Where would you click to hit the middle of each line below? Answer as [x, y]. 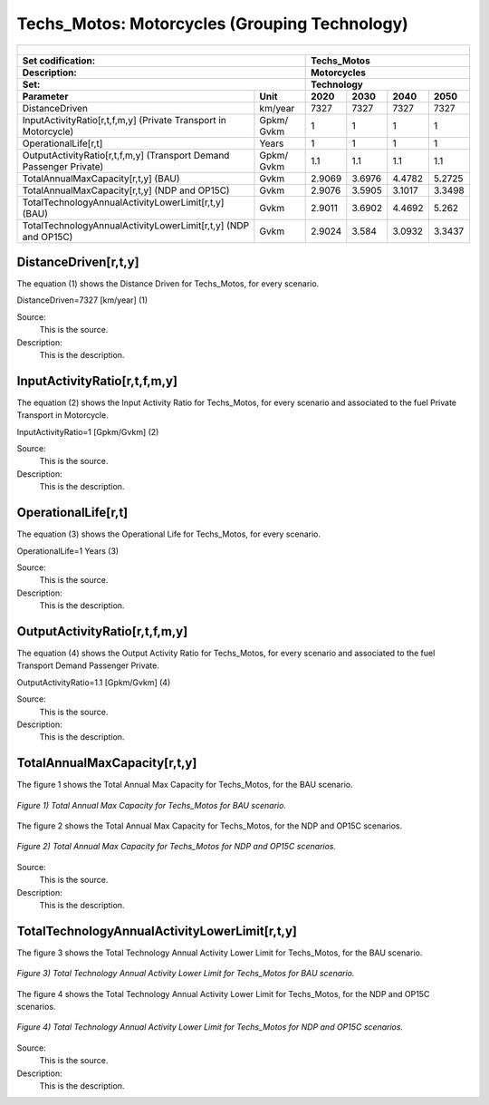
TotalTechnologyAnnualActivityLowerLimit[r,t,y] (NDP [135, 225]
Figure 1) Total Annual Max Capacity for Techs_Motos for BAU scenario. [152, 805]
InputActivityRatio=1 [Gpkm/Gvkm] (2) [88, 431]
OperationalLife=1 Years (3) [68, 551]
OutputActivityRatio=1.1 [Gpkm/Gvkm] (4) [94, 682]
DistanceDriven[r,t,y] [78, 262]
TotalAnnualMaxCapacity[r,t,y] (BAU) [101, 179]
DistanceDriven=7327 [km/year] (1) [82, 300]
